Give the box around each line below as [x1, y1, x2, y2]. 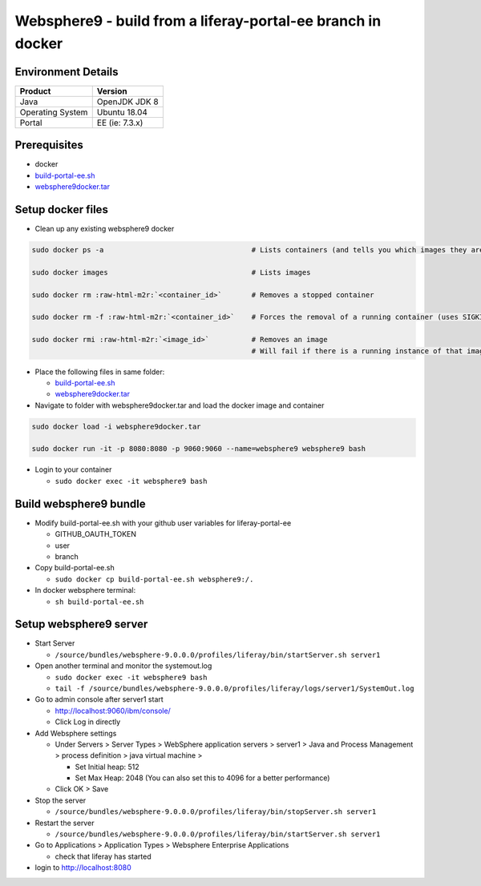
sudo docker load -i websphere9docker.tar [31, 421, 201, 431]
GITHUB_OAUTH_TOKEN [55, 530, 136, 539]
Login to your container [34, 465, 112, 474]
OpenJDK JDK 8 [96, 96, 160, 107]
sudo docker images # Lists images [31, 268, 311, 276]
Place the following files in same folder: [34, 367, 165, 377]
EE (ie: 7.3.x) [96, 117, 143, 128]
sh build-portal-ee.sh [55, 597, 144, 606]
